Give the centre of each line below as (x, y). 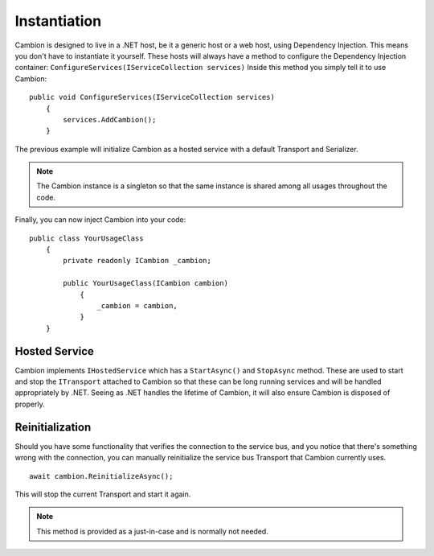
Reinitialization (53, 427)
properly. (30, 404)
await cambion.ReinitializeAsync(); (101, 476)
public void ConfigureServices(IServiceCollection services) (152, 97)
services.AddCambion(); (110, 119)
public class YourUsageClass (86, 238)
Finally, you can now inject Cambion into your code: (100, 220)
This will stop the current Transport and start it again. (103, 494)
